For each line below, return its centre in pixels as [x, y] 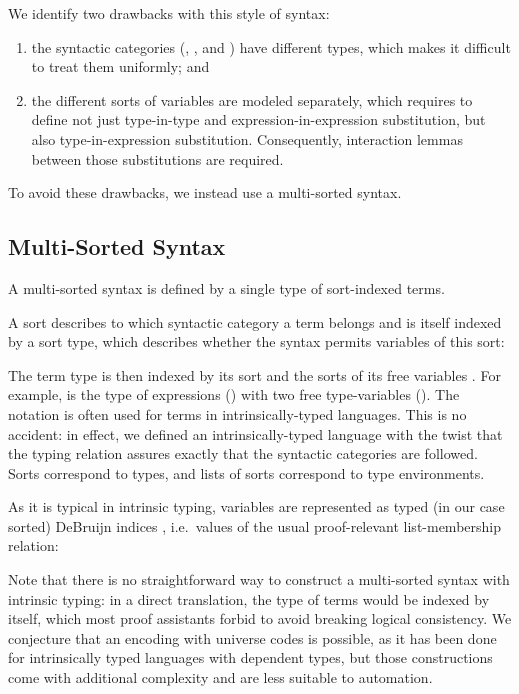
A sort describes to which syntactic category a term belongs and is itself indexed [255, 321]
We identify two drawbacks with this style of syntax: [169, 13]
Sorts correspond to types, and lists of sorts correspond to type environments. [246, 472]
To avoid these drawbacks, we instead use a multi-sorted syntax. [205, 192]
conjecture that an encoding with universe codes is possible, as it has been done [252, 637]
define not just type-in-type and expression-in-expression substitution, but [258, 119]
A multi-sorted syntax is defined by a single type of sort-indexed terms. [226, 287]
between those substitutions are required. [157, 158]
